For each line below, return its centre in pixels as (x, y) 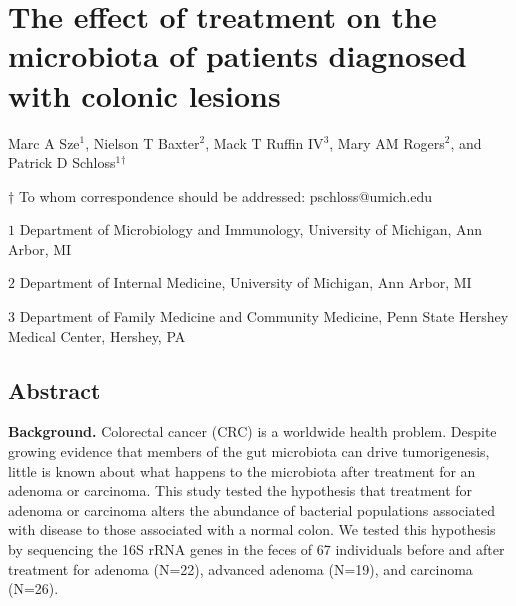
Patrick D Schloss (62, 162)
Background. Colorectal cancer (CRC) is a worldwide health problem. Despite (252, 431)
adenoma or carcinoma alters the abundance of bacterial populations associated (251, 509)
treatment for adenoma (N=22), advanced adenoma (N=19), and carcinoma (240, 568)
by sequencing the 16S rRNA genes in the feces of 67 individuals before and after (256, 549)
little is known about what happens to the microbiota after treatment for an (242, 470)
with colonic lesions (144, 94)
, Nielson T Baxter (142, 142)
